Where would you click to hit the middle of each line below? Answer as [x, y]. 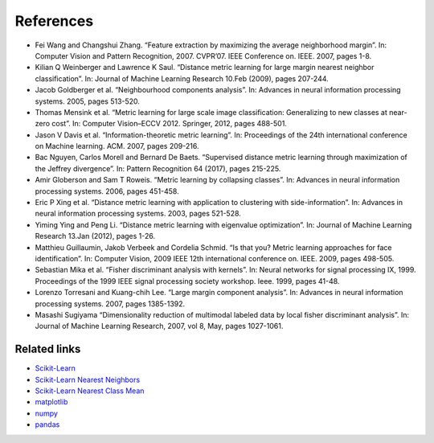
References [54, 21]
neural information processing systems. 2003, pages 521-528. [138, 214]
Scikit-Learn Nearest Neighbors [88, 379]
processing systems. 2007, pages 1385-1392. [110, 304]
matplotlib [51, 402]
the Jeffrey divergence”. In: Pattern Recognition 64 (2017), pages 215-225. [158, 168]
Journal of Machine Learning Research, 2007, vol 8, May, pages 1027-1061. [159, 326]
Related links [48, 349]
